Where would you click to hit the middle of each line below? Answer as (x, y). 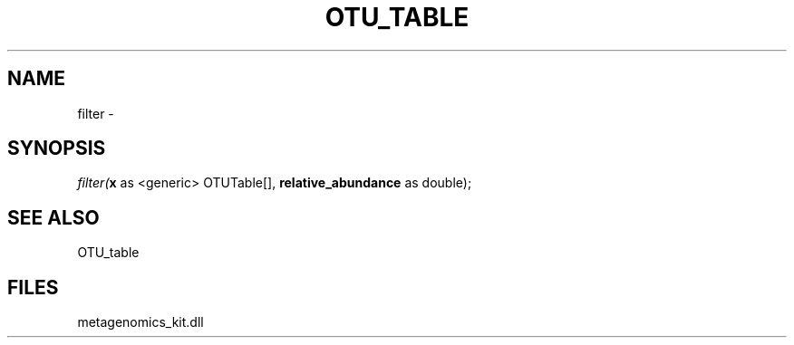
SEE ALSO (53, 217)
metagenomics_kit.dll (140, 322)
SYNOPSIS (57, 149)
